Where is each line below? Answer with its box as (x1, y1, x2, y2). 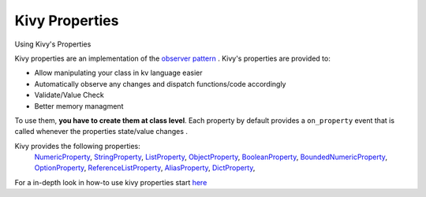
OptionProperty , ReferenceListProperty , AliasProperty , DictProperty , (34, 163, 256, 173)
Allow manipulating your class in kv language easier (34, 68, 203, 78)
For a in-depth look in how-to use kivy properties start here (14, 177, 207, 187)
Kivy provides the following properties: (14, 141, 141, 151)
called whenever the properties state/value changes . (14, 127, 189, 136)
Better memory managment (34, 101, 124, 110)
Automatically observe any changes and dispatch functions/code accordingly (34, 79, 286, 88)
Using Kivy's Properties (14, 39, 92, 49)
